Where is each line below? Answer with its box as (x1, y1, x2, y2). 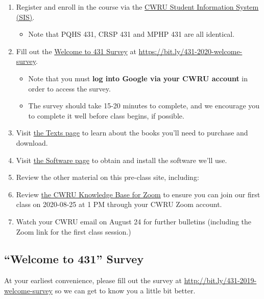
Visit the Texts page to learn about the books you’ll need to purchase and (16, 127, 248, 138)
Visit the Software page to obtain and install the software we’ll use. (16, 154, 227, 165)
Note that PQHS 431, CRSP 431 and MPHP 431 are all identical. (28, 29, 235, 39)
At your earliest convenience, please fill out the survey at (4, 275, 182, 286)
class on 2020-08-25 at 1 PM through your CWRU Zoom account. (16, 199, 222, 210)
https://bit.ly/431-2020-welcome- (138, 45, 243, 56)
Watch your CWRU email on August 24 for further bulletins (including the (16, 216, 252, 226)
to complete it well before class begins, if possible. (28, 110, 184, 121)
